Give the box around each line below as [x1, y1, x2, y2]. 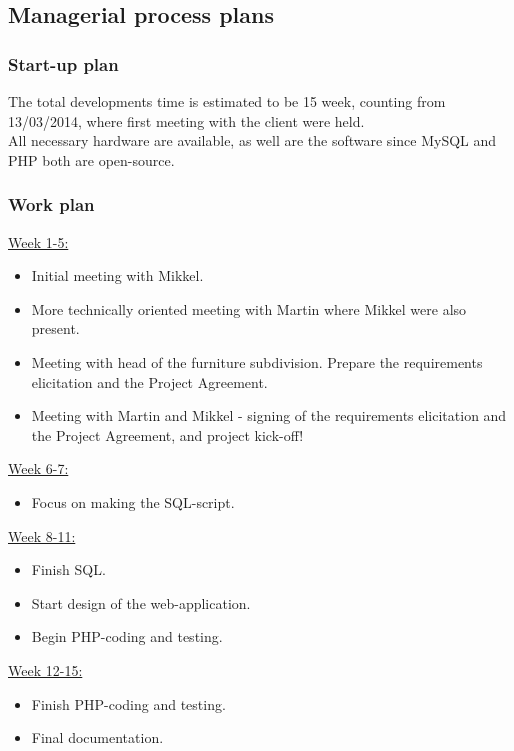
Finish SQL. [31, 559, 106, 580]
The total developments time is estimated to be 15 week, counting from [8, 91, 446, 111]
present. [31, 318, 80, 339]
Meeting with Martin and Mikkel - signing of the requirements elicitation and [31, 405, 507, 426]
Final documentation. [31, 727, 164, 748]
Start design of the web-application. [31, 592, 251, 613]
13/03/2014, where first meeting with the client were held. [8, 110, 365, 131]
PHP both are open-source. [8, 149, 175, 170]
